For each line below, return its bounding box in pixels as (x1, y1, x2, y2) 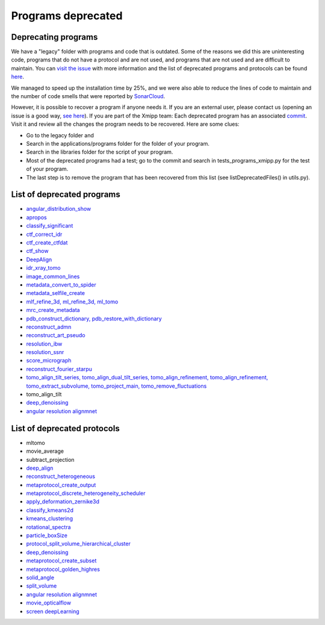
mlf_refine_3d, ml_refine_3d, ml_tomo (26, 298, 119, 305)
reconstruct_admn (26, 323, 72, 331)
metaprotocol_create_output (26, 481, 96, 488)
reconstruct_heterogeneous (26, 473, 96, 480)
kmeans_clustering (26, 515, 73, 522)
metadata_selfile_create (26, 290, 85, 297)
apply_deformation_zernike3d (26, 498, 99, 505)
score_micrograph (26, 357, 72, 364)
